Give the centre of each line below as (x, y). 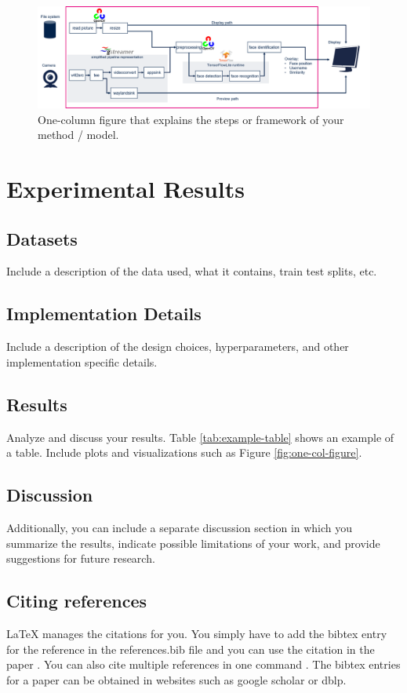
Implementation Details (104, 314)
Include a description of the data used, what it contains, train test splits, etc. (192, 271)
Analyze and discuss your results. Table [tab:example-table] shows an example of (200, 437)
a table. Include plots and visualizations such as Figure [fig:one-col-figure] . (184, 452)
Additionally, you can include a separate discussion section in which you (180, 527)
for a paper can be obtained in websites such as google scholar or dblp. (176, 679)
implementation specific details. (82, 361)
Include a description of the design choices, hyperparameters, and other (178, 346)
